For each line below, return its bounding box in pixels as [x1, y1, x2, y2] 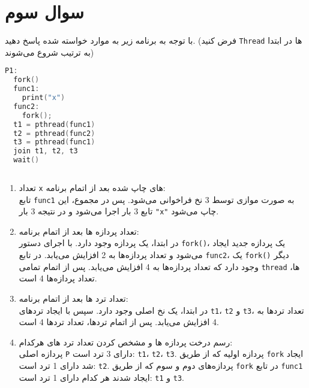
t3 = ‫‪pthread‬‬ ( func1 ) [13, 138, 95, 147]
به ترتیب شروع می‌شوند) [5, 46, 94, 58]
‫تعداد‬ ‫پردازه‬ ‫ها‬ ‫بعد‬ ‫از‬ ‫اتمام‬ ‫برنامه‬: [19, 225, 139, 237]
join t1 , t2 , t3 [13, 147, 78, 156]
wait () [13, 156, 40, 165]
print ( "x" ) [22, 93, 65, 102]
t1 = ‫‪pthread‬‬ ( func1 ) [13, 120, 95, 129]
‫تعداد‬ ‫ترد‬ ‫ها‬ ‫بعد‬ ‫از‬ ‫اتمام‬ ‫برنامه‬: [19, 292, 128, 304]
